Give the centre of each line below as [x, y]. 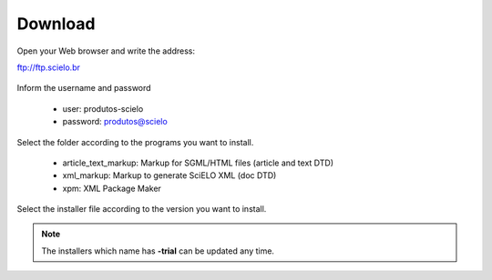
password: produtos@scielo [115, 122]
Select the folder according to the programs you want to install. [135, 142]
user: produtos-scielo [103, 108]
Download [56, 24]
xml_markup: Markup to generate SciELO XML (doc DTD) [169, 175]
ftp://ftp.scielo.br [49, 67]
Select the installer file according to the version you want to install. [142, 209]
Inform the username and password [84, 88]
